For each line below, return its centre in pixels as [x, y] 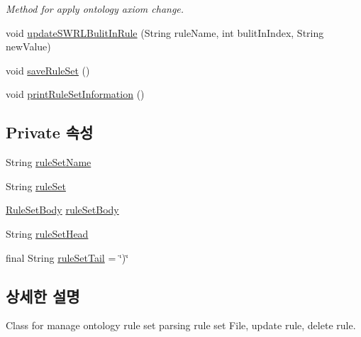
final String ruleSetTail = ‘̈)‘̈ [67, 257]
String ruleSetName [49, 162]
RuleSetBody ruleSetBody [62, 210]
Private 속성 [50, 132]
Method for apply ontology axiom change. [95, 9]
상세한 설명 [43, 295]
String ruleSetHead [47, 233]
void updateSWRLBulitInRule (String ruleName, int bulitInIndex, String [165, 32]
